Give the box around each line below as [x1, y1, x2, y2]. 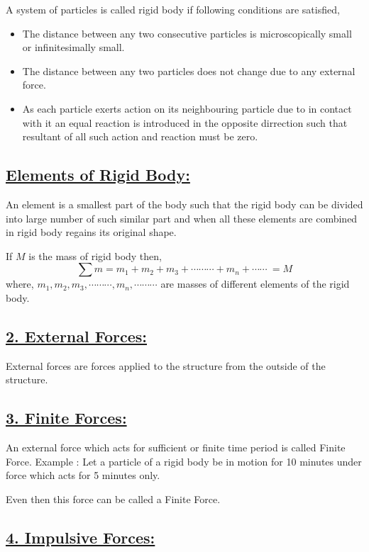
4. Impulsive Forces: [6, 526, 155, 548]
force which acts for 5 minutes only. [6, 468, 160, 483]
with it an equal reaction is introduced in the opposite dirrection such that [22, 115, 348, 130]
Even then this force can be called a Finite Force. [6, 491, 221, 506]
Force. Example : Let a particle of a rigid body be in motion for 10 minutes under [6, 454, 362, 468]
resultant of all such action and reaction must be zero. [22, 129, 258, 144]
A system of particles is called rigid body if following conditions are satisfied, [6, 2, 340, 16]
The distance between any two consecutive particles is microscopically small [22, 26, 352, 40]
